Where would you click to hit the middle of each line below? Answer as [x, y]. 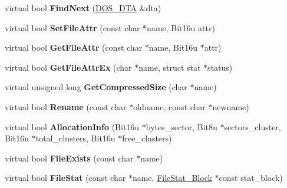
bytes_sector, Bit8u [182, 126]
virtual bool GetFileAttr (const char [74, 47]
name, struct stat [170, 67]
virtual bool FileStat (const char [65, 178]
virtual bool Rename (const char [66, 106]
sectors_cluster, [253, 126]
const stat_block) [251, 178]
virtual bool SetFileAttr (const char [72, 27]
